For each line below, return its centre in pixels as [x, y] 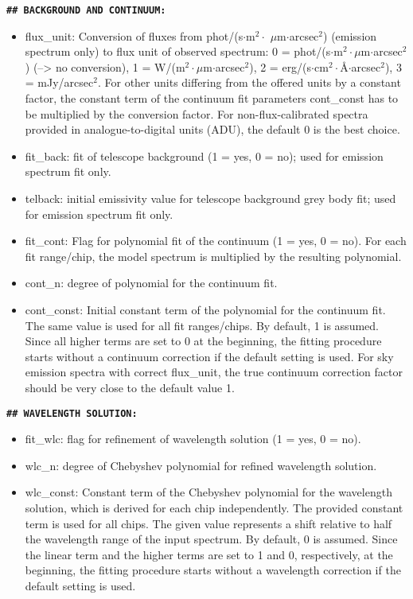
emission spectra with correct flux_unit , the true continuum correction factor [214, 372]
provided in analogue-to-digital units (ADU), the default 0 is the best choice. [212, 129]
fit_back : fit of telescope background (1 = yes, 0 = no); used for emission [204, 156]
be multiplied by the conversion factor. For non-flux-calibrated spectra [197, 113]
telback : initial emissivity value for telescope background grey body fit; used [210, 198]
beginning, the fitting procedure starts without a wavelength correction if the [213, 570]
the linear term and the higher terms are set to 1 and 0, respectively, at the [209, 554]
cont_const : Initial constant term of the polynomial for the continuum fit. [205, 309]
